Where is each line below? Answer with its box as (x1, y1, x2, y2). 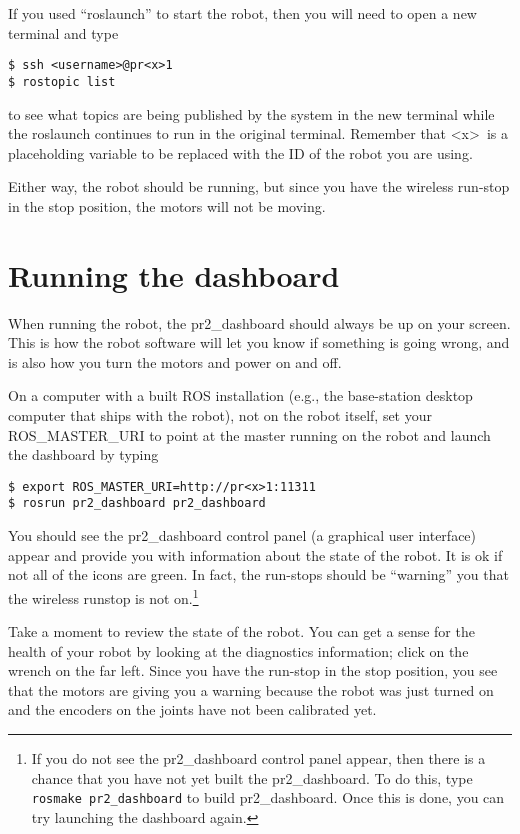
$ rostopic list (8, 74, 116, 89)
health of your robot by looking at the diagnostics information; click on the (8, 640, 469, 661)
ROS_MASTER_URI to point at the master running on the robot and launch (8, 424, 491, 445)
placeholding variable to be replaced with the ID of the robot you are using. (8, 142, 473, 163)
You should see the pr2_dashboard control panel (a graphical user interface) (8, 525, 477, 546)
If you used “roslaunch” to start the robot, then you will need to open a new (8, 3, 477, 23)
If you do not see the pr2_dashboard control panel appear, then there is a (31, 748, 486, 769)
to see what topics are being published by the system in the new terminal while (8, 103, 495, 124)
